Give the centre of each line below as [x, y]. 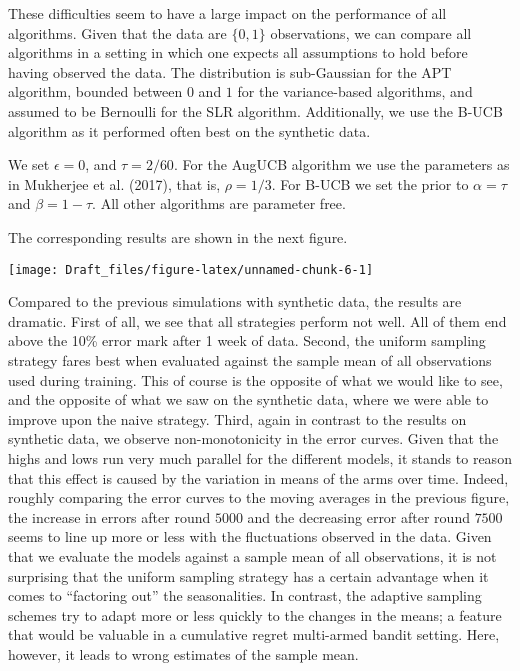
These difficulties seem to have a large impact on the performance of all [227, 13]
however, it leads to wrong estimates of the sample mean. [183, 653]
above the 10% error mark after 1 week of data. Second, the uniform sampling [247, 340]
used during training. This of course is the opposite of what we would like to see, [255, 379]
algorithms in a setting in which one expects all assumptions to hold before [238, 52]
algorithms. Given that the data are [117, 32]
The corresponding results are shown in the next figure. [178, 236]
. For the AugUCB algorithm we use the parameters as [341, 164]
